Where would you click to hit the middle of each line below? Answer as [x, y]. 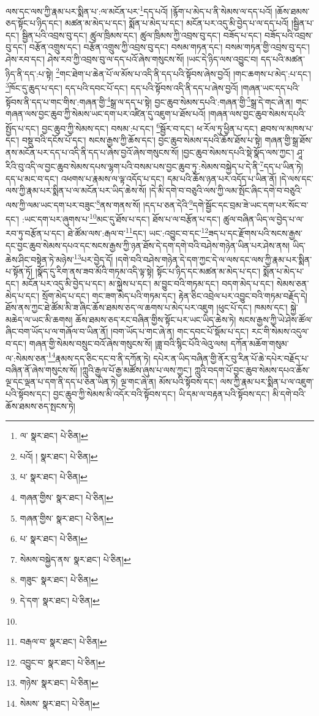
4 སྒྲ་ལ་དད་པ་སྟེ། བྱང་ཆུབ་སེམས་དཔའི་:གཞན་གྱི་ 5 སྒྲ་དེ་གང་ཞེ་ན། [200, 101]
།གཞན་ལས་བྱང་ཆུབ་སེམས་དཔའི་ [257, 114]
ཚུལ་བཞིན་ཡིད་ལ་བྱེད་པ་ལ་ [264, 219]
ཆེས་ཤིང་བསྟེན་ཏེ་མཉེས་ [40, 259]
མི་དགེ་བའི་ [289, 394]
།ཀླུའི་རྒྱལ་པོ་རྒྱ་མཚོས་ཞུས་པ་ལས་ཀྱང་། [136, 369]
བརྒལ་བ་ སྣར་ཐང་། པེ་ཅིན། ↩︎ [63, 642]
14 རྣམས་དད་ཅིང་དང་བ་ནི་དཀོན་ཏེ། [99, 357]
